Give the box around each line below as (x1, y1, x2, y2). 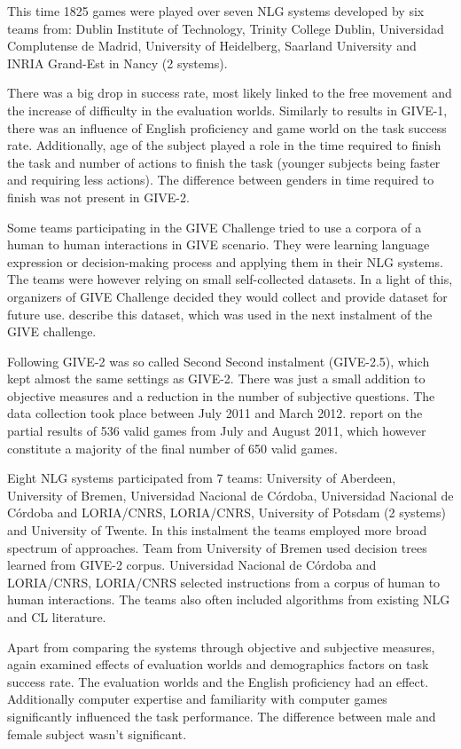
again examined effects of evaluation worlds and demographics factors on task (7, 655, 429, 674)
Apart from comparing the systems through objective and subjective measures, (7, 637, 435, 656)
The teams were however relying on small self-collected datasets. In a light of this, (7, 270, 453, 288)
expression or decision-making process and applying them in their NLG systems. (7, 252, 443, 271)
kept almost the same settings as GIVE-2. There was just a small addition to (7, 369, 426, 388)
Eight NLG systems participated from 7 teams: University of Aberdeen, (7, 469, 396, 487)
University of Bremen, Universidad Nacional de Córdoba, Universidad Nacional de (7, 485, 454, 504)
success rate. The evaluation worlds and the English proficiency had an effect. (7, 672, 429, 690)
